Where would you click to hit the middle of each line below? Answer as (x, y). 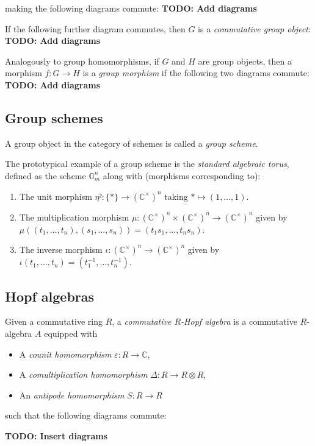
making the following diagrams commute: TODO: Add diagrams (131, 8)
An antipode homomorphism (72, 395)
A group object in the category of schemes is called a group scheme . (132, 143)
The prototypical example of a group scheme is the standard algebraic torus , (147, 164)
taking (176, 196)
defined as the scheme (45, 175)
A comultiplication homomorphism (83, 374)
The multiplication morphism (74, 217)
